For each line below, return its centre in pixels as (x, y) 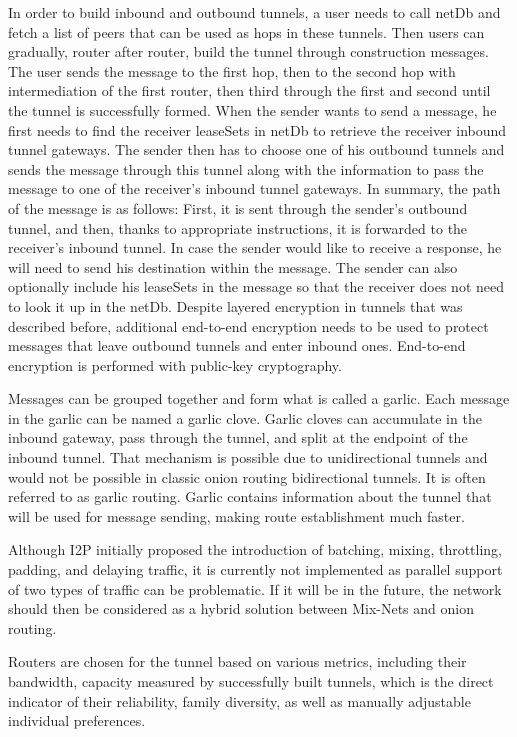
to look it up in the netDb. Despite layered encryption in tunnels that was (235, 305)
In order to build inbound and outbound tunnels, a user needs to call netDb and (254, 12)
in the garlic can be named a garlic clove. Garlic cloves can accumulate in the (245, 417)
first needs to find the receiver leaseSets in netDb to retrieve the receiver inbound (257, 129)
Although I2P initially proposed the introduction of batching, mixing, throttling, (255, 549)
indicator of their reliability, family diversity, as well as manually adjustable (239, 700)
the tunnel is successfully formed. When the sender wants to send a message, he (252, 109)
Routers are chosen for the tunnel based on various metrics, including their (237, 661)
